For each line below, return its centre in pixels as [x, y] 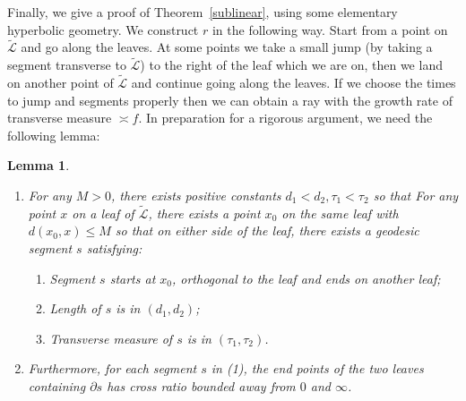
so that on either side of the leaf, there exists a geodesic [267, 230]
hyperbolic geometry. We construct [103, 29]
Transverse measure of [111, 338]
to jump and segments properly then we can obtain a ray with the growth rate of [230, 100]
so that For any [416, 195]
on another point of [60, 83]
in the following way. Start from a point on [330, 29]
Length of [75, 308]
